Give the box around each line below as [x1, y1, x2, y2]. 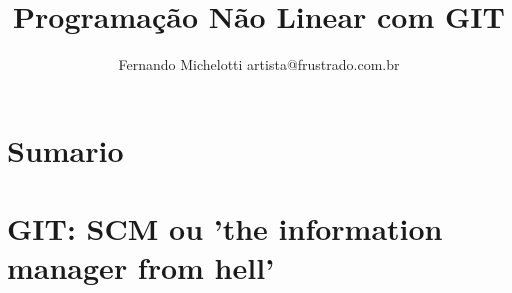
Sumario [7, 129, 124, 170]
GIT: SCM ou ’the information [7, 208, 443, 249]
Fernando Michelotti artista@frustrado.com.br [118, 54, 400, 75]
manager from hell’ [7, 247, 275, 288]
